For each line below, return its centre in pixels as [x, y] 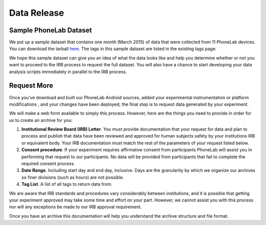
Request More [31, 86]
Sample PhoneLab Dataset [50, 30]
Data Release [36, 13]
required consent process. [48, 164]
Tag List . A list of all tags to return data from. [67, 184]
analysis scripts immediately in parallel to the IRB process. [68, 72]
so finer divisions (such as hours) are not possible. [73, 177]
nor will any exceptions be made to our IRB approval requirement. [76, 207]
